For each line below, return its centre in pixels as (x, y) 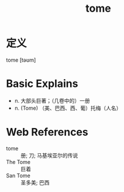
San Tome (18, 176)
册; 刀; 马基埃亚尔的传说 (49, 155)
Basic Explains (42, 84)
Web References (47, 132)
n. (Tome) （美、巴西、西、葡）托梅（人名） (68, 108)
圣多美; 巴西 (35, 182)
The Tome (18, 162)
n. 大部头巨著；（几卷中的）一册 (52, 100)
